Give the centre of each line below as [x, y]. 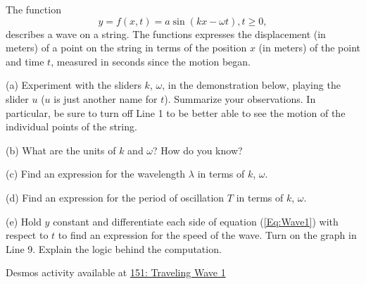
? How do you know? [198, 150]
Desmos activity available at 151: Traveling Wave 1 [116, 272]
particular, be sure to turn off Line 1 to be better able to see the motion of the [176, 112]
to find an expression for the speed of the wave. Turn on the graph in [207, 235]
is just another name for [106, 98]
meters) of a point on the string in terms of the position [126, 48]
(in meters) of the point [309, 48]
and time [25, 61]
